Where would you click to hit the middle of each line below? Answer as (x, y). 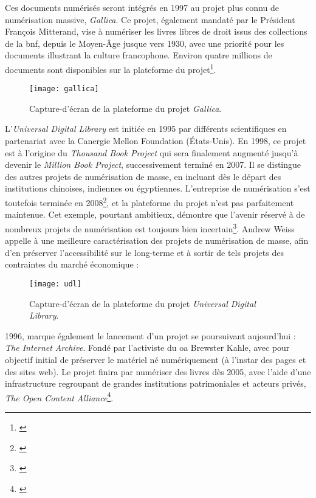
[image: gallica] (64, 89)
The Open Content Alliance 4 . (59, 396)
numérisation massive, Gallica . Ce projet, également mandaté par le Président (150, 19)
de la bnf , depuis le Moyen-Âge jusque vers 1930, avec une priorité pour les (145, 43)
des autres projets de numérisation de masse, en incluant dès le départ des (143, 176)
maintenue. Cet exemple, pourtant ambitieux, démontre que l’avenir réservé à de (155, 214)
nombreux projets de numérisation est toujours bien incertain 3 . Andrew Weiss (150, 227)
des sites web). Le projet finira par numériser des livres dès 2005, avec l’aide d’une (158, 371)
